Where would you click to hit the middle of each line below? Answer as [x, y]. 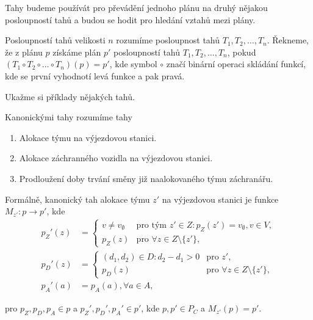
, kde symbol [133, 64]
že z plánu [24, 52]
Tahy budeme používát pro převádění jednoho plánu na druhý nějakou [136, 7]
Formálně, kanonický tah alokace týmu [77, 199]
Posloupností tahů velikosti [55, 40]
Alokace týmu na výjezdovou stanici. [88, 137]
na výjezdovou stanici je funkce [220, 199]
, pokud [242, 52]
